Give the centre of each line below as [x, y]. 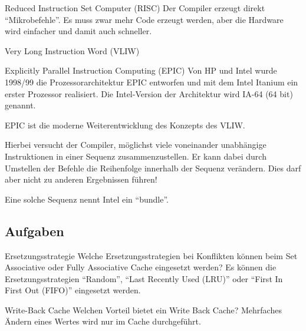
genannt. [20, 105]
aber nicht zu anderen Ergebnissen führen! [81, 179]
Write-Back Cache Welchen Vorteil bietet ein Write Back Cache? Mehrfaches [143, 310]
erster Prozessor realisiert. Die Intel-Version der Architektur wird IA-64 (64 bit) [149, 93]
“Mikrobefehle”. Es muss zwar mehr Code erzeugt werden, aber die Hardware [144, 19]
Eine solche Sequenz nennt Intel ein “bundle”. [87, 199]
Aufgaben [34, 231]
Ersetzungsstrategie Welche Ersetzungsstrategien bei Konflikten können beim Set [151, 255]
